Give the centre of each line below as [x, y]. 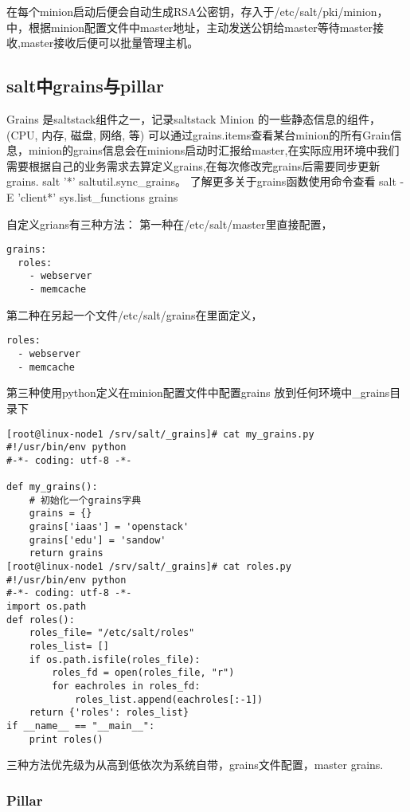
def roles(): [41, 620]
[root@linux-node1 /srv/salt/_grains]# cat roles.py [149, 567]
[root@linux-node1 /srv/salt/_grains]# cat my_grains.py [160, 434]
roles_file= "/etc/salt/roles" [112, 633]
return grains [66, 553]
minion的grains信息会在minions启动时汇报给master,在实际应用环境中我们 [214, 150]
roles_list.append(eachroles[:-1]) [169, 699]
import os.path [47, 607]
